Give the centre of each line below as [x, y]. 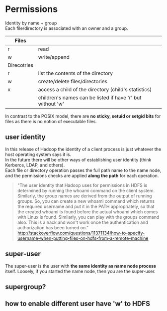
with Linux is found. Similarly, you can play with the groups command [88, 217]
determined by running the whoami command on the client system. [86, 190]
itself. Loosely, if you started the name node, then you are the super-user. [80, 271]
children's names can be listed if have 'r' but [90, 97]
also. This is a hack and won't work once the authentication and [83, 222]
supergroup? [26, 287]
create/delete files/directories [73, 81]
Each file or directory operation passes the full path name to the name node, [83, 170]
